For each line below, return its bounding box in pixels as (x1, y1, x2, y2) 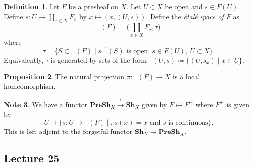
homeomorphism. (4, 81, 56, 91)
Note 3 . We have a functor (4, 99, 88, 109)
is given (226, 99, 250, 109)
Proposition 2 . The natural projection (4, 71, 124, 81)
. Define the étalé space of (146, 11, 224, 21)
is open (126, 48, 148, 55)
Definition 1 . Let (4, 1, 60, 11)
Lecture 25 (4, 150, 60, 165)
